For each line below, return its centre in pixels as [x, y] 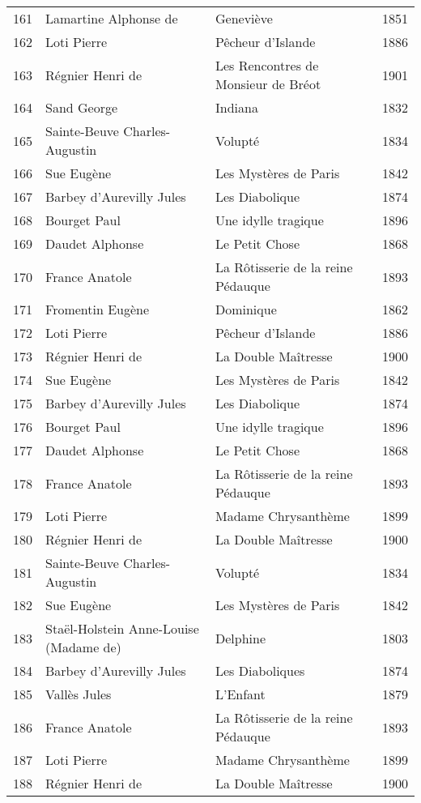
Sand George [82, 107]
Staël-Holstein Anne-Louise [122, 628]
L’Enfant [240, 694]
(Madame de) [83, 647]
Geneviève [244, 18]
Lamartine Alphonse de [112, 18]
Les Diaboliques [260, 671]
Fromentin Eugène [98, 309]
